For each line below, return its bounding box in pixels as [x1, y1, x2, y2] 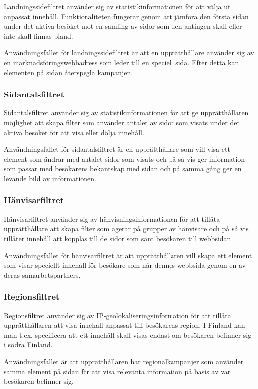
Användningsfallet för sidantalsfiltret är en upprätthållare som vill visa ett [4, 144, 230, 154]
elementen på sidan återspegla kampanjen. [4, 67, 133, 77]
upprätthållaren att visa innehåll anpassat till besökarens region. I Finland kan [4, 320, 245, 330]
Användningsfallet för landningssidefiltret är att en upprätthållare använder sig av [4, 47, 254, 58]
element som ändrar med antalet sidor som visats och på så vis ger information [4, 153, 245, 164]
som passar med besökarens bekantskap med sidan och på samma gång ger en [4, 163, 242, 174]
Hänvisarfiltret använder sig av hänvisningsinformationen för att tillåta [4, 213, 220, 224]
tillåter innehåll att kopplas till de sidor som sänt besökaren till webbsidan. [4, 233, 233, 243]
